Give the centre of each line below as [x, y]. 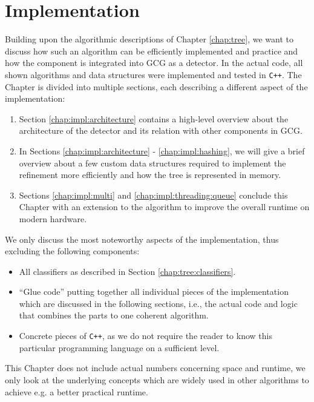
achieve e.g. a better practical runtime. [77, 391]
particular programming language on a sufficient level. [119, 347]
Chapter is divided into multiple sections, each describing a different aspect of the [156, 86]
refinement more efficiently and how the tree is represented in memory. [150, 175]
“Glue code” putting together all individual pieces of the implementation [154, 292]
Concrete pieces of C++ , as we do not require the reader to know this [146, 336]
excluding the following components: [72, 251]
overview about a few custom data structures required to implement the [152, 163]
